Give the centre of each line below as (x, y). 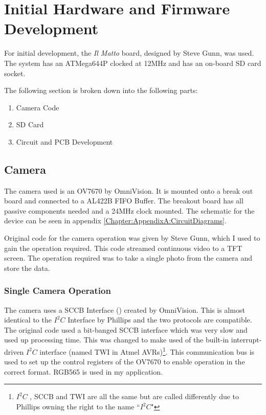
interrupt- (246, 340)
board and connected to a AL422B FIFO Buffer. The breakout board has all (124, 201)
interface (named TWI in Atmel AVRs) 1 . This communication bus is (147, 351)
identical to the (28, 320)
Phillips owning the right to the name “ (78, 407)
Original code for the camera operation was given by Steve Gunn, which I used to (132, 238)
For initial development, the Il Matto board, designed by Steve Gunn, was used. (129, 53)
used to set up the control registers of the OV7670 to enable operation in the (125, 362)
